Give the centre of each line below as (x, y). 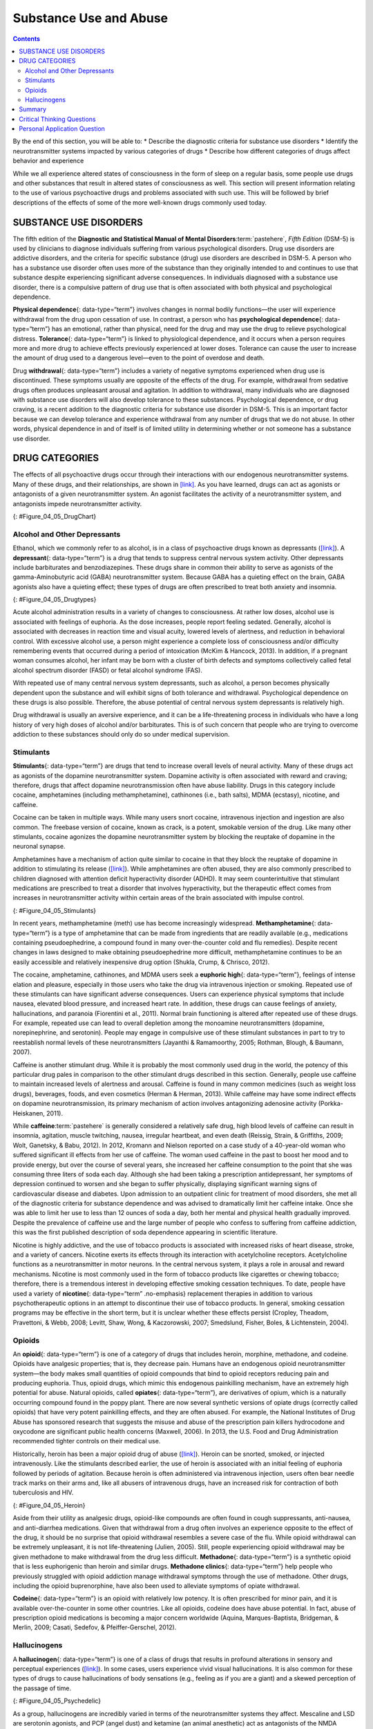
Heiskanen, (29, 1113)
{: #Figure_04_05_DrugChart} (55, 516)
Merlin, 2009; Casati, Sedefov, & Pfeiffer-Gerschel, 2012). (95, 1627)
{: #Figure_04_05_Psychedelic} (57, 1701)
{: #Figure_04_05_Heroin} (49, 1505)
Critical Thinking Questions (57, 119)
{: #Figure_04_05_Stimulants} (55, 910)
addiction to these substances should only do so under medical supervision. (121, 734)
